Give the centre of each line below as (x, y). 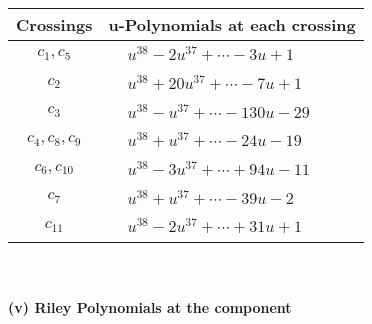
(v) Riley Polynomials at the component (150, 306)
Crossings (54, 24)
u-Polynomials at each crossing (232, 24)
